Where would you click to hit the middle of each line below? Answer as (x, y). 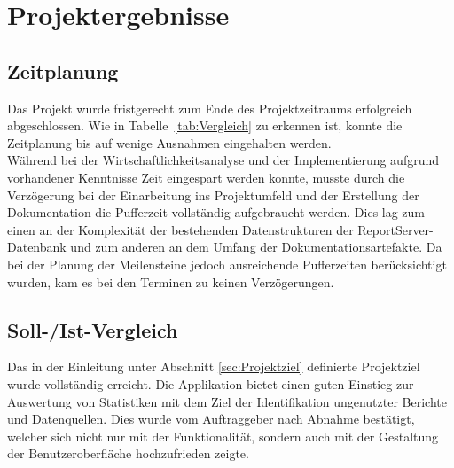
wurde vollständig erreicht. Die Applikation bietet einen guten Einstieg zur (211, 383)
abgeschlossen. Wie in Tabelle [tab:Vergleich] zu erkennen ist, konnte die (205, 125)
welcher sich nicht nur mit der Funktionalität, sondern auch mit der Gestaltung (223, 436)
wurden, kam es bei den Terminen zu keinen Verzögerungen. (171, 281)
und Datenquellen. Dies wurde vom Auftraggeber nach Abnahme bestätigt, (211, 419)
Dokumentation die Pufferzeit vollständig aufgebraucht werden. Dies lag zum (216, 212)
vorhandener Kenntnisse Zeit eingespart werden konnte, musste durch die (206, 177)
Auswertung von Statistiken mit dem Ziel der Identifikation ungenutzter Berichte (227, 401)
